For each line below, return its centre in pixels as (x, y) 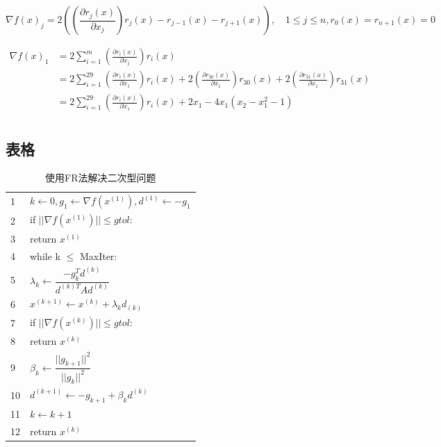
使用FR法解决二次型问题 (101, 178)
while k (45, 255)
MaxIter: (98, 255)
